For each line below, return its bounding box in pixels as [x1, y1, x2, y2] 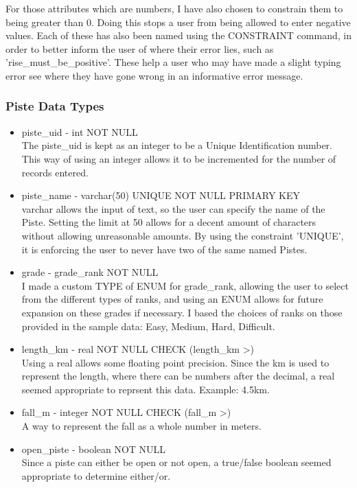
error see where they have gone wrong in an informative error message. [5, 68, 303, 82]
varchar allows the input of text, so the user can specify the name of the [21, 201, 325, 216]
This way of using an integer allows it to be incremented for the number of [21, 151, 336, 165]
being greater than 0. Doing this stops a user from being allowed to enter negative [5, 14, 351, 29]
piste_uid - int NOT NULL [21, 124, 138, 139]
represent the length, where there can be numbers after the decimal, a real [21, 369, 335, 383]
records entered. [21, 165, 89, 179]
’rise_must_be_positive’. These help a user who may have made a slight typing [5, 55, 341, 69]
